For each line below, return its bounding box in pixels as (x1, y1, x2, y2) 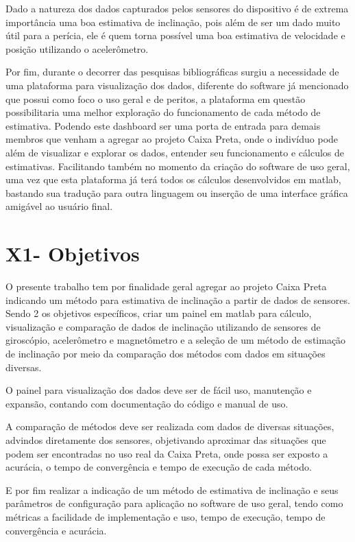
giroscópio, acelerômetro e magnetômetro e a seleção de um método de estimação (5, 333, 346, 347)
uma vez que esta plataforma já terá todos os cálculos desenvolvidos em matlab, (5, 172, 341, 187)
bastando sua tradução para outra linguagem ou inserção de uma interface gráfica (5, 185, 348, 200)
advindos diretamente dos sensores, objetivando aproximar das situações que (5, 432, 326, 447)
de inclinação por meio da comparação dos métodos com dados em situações (5, 346, 326, 360)
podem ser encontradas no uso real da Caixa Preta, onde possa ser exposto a (5, 446, 328, 460)
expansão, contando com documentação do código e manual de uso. (5, 396, 289, 410)
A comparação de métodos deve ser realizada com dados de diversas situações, (5, 419, 334, 434)
